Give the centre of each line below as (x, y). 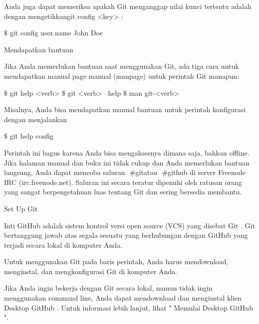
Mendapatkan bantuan (39, 49)
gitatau (146, 172)
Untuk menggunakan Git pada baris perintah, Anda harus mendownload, (116, 261)
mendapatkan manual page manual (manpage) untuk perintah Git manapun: (122, 76)
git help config (31, 136)
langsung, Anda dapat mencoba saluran (65, 172)
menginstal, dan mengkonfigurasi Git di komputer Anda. (91, 271)
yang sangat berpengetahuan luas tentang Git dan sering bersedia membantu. (123, 192)
